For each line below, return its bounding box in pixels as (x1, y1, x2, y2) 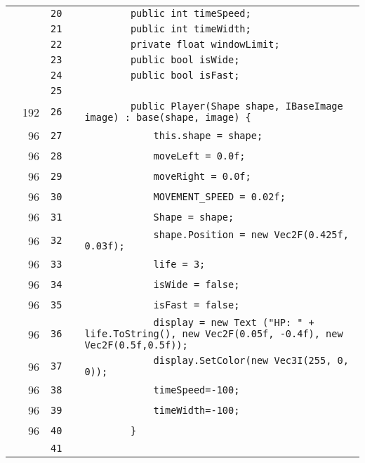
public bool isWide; (130, 54, 240, 65)
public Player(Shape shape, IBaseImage (130, 100, 343, 112)
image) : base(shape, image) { (84, 112, 251, 123)
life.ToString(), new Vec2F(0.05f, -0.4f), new (84, 328, 343, 339)
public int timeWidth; (130, 23, 251, 34)
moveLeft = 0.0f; (153, 150, 246, 162)
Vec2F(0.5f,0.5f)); (84, 339, 188, 351)
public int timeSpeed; (130, 8, 251, 19)
